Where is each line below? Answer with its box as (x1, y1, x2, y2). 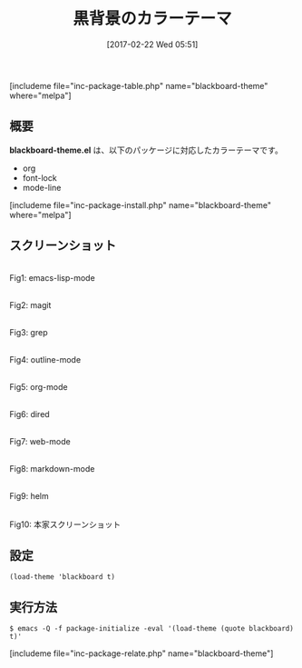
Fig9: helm (9, 490, 49, 501)
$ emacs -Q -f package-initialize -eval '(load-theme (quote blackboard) (9, 624, 295, 633)
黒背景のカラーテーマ (72, 8, 232, 29)
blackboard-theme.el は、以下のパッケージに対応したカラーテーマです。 (9, 145, 283, 155)
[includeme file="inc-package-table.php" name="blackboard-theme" (9, 80, 268, 91)
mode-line (22, 182, 62, 193)
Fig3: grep (9, 326, 48, 337)
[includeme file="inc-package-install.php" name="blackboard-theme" (9, 199, 272, 210)
